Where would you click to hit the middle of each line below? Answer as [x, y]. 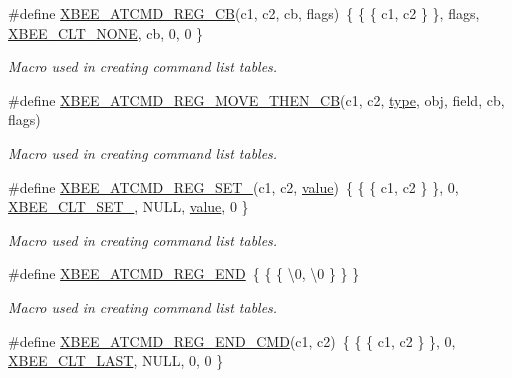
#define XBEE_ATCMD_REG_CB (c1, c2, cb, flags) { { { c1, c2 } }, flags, [244, 13]
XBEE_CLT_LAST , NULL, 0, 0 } [116, 360]
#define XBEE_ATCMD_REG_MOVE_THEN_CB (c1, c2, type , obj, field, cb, [256, 99]
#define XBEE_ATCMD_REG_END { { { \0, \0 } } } [184, 273]
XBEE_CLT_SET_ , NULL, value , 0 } [128, 206]
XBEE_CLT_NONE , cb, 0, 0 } [106, 32]
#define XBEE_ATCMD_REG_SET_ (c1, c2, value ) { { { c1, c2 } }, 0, [233, 186]
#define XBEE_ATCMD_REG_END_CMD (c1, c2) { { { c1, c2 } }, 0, [232, 340]
